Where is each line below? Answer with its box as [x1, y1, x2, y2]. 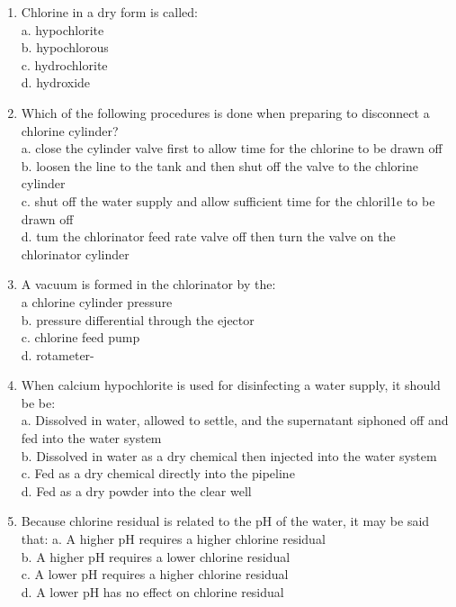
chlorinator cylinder [21, 244, 130, 263]
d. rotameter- [21, 345, 94, 364]
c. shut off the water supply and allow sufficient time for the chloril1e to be [21, 191, 435, 210]
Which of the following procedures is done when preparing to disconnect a [21, 103, 430, 122]
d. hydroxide [21, 73, 91, 92]
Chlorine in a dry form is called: [21, 3, 199, 21]
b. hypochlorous [21, 38, 109, 57]
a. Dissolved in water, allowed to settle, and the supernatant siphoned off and [21, 411, 449, 430]
